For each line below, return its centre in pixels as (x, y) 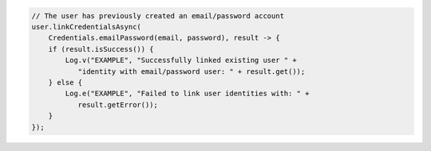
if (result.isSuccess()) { (101, 49)
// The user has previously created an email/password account (158, 15)
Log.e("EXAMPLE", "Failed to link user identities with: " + (187, 94)
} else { (65, 82)
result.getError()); (118, 105)
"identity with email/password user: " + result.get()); (192, 71)
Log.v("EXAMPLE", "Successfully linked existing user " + (181, 60)
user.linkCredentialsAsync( (86, 27)
